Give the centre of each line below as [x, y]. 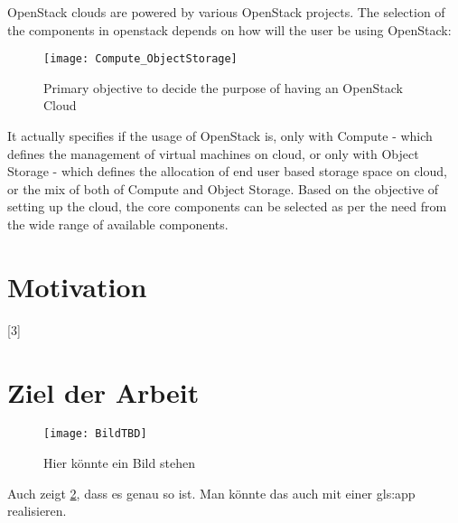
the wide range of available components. [118, 224]
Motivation [77, 286]
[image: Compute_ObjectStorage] [140, 59]
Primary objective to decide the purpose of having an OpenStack [223, 87]
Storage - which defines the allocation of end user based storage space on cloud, [227, 171]
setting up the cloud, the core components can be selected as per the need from [227, 206]
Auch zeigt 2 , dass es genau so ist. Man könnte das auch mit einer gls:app [211, 493]
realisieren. [37, 511]
